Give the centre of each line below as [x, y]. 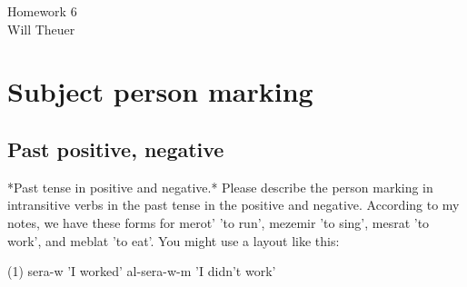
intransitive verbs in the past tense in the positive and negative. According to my [233, 205]
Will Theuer [41, 29]
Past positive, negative [116, 148]
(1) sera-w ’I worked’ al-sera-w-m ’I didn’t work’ [142, 271]
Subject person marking [160, 91]
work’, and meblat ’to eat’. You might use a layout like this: [174, 240]
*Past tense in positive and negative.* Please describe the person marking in [220, 187]
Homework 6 [42, 11]
